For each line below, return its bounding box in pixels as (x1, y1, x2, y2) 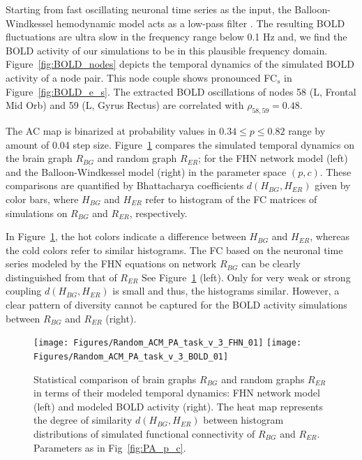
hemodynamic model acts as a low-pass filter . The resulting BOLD (56, 15, 345, 30)
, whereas (310, 229, 350, 244)
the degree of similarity (33, 413, 133, 427)
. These (319, 164, 352, 179)
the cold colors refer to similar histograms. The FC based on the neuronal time (6, 242, 343, 257)
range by (288, 123, 326, 138)
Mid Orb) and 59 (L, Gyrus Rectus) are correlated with (6, 98, 244, 112)
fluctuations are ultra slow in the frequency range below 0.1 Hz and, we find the (6, 29, 347, 44)
